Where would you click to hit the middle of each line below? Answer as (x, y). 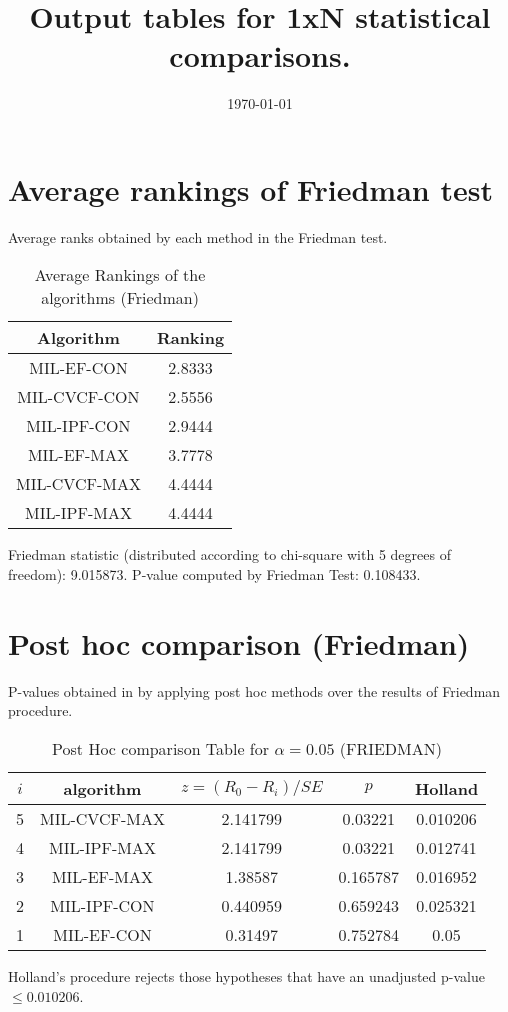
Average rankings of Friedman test (250, 188)
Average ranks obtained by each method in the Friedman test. (198, 236)
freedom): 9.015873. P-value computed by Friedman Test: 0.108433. (214, 574)
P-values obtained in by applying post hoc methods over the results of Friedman (254, 690)
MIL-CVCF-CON (78, 397)
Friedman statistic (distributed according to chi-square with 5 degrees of (229, 554)
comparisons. (260, 55)
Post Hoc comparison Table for (161, 748)
